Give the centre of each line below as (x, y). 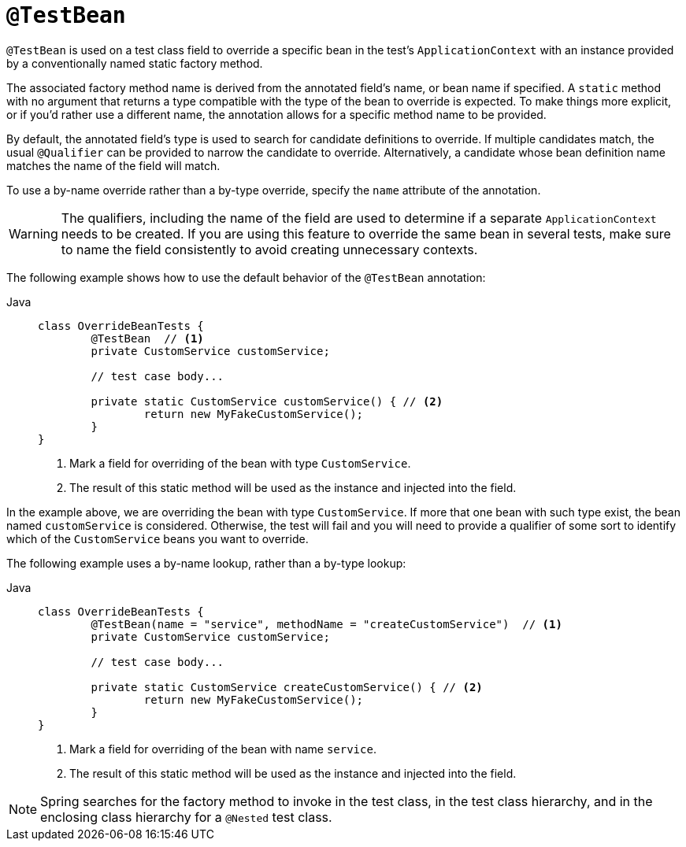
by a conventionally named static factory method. (135, 63)
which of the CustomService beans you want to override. (158, 538)
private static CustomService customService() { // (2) (267, 401)
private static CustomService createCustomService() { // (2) (287, 687)
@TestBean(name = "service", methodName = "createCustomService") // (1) (326, 624)
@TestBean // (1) (147, 338)
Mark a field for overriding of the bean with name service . (223, 749)
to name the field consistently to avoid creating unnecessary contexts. (269, 249)
